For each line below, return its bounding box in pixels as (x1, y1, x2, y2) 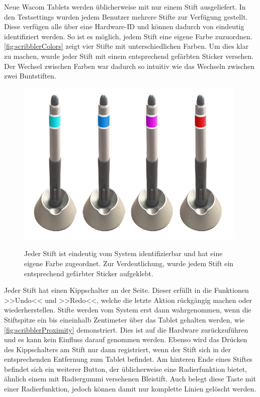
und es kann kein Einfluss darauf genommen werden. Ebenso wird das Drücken (4, 334, 247, 345)
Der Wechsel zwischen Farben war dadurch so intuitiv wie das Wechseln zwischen (4, 60, 254, 71)
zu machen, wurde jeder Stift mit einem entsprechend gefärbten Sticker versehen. (4, 50, 254, 61)
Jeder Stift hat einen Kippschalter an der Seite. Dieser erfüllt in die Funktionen (4, 285, 249, 295)
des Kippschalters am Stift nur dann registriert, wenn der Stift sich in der (4, 344, 231, 354)
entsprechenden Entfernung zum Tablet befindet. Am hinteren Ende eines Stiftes (4, 354, 252, 364)
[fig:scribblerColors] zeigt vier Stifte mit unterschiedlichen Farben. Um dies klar (4, 41, 249, 51)
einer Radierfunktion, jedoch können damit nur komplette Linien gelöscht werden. (4, 383, 256, 394)
